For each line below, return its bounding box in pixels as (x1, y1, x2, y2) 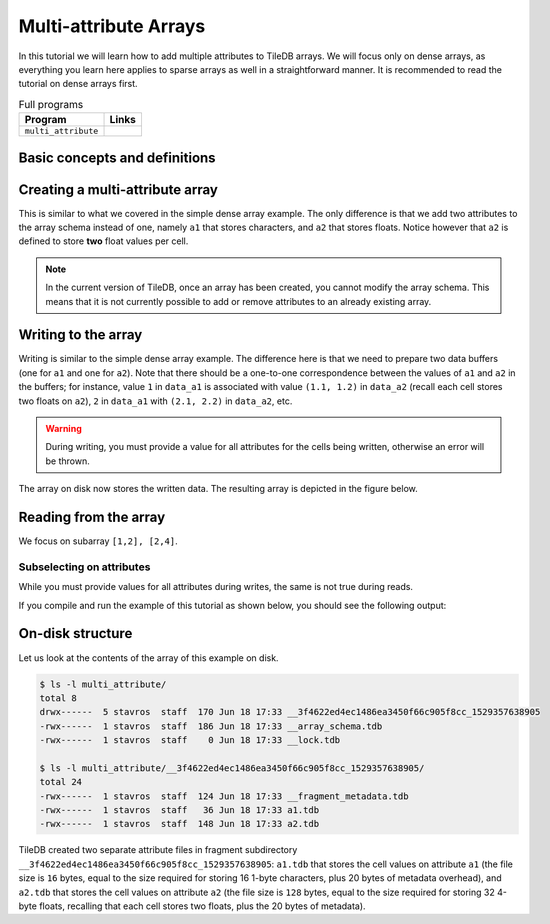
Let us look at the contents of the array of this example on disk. (18, 651, 279, 664)
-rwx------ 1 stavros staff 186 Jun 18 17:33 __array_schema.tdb (39, 720, 383, 732)
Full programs (18, 97, 84, 111)
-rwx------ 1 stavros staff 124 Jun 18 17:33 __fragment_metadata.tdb (39, 790, 409, 802)
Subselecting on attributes (18, 560, 151, 574)
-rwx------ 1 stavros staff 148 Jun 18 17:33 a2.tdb (39, 818, 320, 830)
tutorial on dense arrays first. (18, 78, 139, 90)
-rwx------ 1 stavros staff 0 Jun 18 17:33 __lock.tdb (39, 735, 341, 746)
